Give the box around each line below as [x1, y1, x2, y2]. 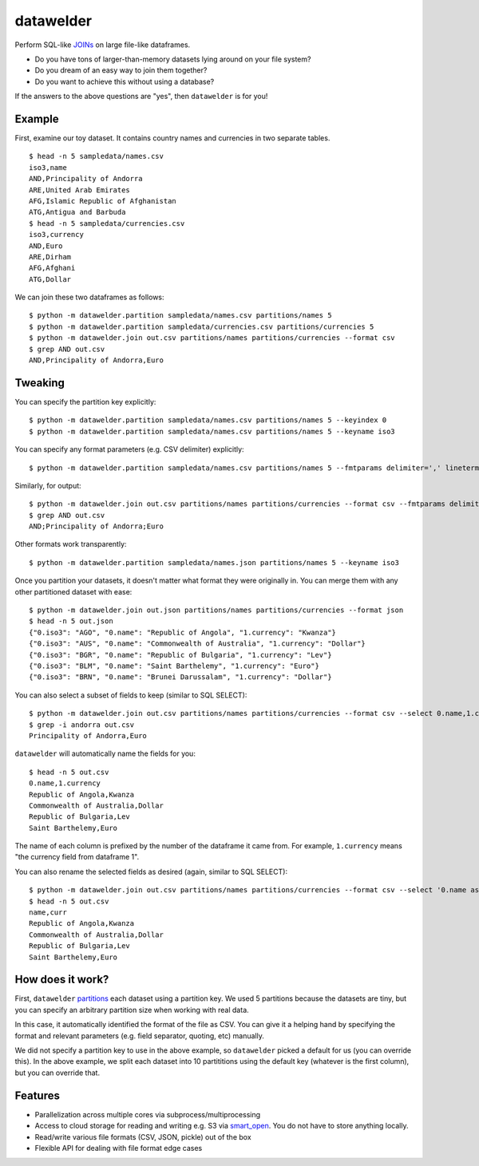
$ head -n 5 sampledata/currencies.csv [29, 219, 185, 227]
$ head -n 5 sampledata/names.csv [29, 152, 164, 161]
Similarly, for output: [14, 480, 81, 490]
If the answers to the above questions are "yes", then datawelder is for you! [14, 92, 268, 101]
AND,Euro [29, 241, 63, 251]
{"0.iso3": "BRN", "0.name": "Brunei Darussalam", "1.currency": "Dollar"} [29, 673, 332, 682]
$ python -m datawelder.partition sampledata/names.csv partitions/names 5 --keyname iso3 [29, 427, 395, 436]
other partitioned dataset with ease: [14, 587, 133, 596]
